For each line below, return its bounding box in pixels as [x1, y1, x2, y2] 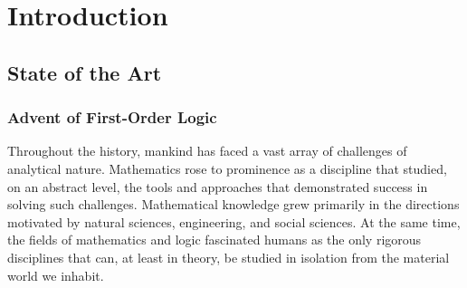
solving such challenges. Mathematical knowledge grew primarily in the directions [7, 195, 460, 214]
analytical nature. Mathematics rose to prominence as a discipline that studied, [7, 158, 447, 178]
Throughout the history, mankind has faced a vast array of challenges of [7, 141, 407, 160]
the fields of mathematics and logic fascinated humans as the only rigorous [7, 230, 422, 249]
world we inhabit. [7, 265, 104, 284]
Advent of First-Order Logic [7, 106, 217, 129]
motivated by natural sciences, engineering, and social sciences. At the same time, [7, 212, 461, 231]
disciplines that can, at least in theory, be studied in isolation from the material [7, 247, 450, 266]
